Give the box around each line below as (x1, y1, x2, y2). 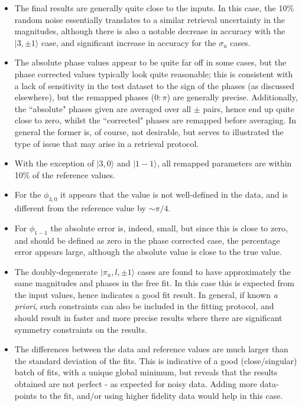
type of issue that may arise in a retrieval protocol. (14, 137, 199, 149)
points (14, 389, 37, 401)
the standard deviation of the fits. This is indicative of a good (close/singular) (14, 354, 297, 366)
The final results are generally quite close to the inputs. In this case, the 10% (14, 2, 294, 14)
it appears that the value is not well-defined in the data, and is (60, 188, 288, 201)
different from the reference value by (14, 202, 146, 214)
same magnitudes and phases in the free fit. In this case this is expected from (14, 277, 294, 289)
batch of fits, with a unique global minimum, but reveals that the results (14, 366, 278, 378)
